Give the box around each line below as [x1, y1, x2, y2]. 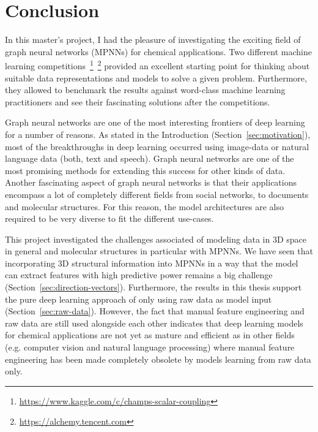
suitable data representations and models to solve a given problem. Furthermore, [5, 71, 307, 84]
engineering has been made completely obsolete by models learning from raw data [5, 352, 311, 365]
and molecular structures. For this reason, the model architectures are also [5, 200, 284, 213]
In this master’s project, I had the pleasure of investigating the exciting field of [5, 33, 301, 46]
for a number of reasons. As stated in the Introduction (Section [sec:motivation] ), [5, 127, 311, 140]
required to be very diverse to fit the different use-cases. [5, 212, 214, 225]
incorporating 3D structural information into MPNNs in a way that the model [5, 256, 298, 269]
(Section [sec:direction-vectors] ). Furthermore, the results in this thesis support [5, 281, 302, 294]
